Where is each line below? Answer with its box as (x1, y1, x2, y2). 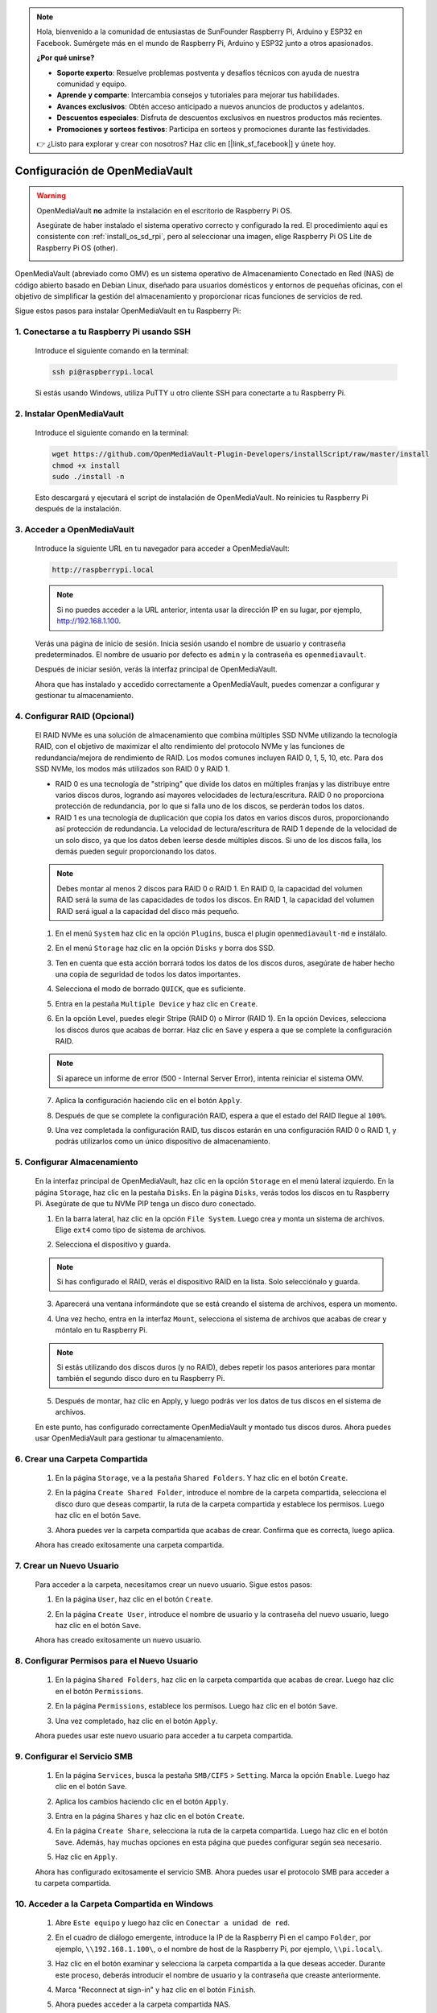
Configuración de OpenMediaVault (14, 163, 193, 177)
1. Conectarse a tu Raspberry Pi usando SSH (14, 326, 191, 337)
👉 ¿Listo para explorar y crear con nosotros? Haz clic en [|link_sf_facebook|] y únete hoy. (36, 138, 336, 148)
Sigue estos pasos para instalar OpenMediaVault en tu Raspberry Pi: (14, 306, 241, 316)
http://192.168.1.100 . (56, 616, 121, 626)
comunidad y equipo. (56, 79, 127, 89)
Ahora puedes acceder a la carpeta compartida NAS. (55, 1999, 231, 2009)
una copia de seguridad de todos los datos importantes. (55, 969, 241, 979)
